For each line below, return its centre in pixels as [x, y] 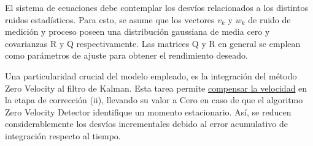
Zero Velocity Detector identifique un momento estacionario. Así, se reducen [148, 111]
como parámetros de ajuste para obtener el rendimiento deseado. [126, 55]
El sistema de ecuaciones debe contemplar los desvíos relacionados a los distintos [157, 7]
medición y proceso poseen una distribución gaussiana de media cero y [137, 31]
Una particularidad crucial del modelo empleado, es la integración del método [151, 75]
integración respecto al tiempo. [63, 135]
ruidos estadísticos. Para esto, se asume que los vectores [110, 19]
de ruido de [269, 19]
